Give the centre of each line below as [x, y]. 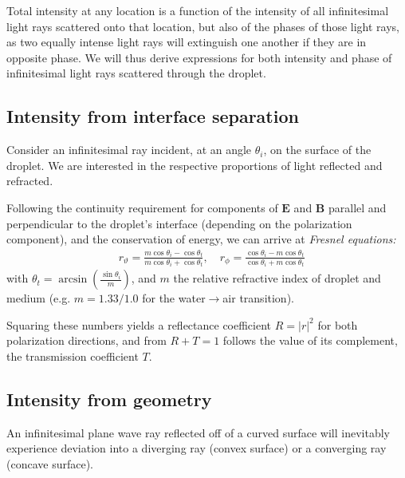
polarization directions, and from [87, 340]
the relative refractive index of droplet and [277, 278]
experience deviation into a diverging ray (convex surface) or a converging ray [197, 448]
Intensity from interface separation [153, 116]
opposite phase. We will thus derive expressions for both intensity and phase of [199, 57]
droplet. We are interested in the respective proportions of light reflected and [195, 165]
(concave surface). [50, 463]
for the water [174, 298]
